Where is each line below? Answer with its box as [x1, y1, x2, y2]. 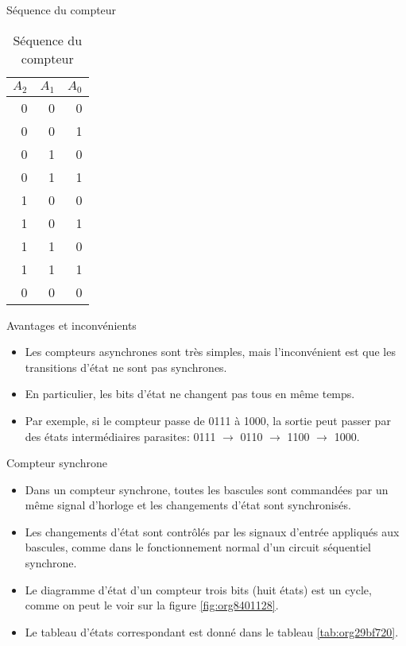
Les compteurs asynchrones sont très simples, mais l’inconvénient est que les [25, 343, 396, 360]
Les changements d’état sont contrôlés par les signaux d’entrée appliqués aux [25, 523, 400, 540]
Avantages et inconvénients [6, 316, 137, 333]
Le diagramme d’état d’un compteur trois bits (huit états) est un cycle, [25, 581, 372, 598]
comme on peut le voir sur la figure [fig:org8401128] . [25, 597, 279, 613]
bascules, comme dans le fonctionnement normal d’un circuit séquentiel [25, 539, 371, 555]
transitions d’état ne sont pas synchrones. [25, 358, 227, 375]
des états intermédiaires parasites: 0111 [25, 427, 216, 444]
